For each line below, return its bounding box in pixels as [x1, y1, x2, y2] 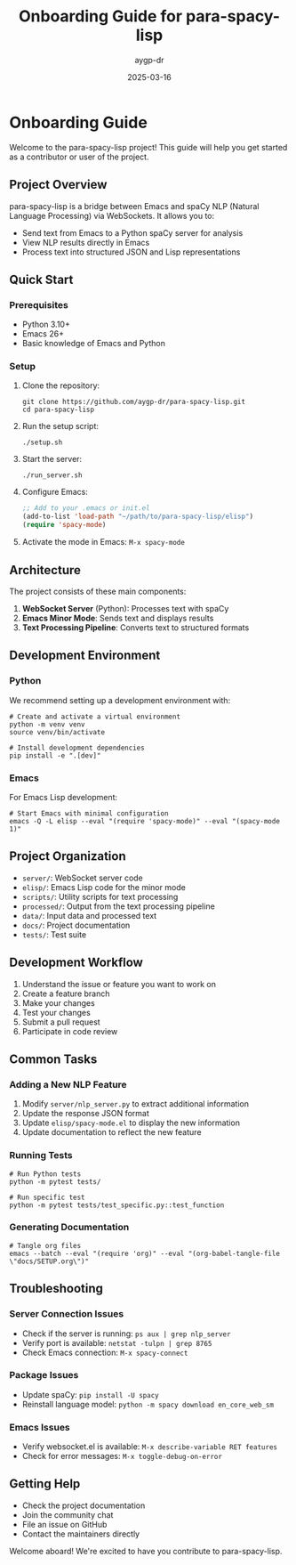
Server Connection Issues [9, 1308, 124, 1320]
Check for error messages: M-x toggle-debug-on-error [21, 1451, 222, 1462]
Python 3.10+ [21, 319, 71, 330]
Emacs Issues [9, 1421, 71, 1433]
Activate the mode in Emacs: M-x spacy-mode [21, 537, 185, 547]
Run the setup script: [21, 421, 100, 432]
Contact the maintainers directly [21, 1529, 140, 1539]
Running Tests [9, 1149, 73, 1162]
